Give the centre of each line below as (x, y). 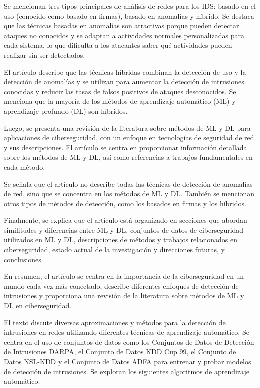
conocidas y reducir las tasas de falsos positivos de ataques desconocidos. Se (120, 91)
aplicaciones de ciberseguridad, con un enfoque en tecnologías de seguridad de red (129, 138)
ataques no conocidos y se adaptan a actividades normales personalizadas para (124, 35)
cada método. (25, 167)
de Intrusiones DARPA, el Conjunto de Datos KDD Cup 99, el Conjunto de (120, 352)
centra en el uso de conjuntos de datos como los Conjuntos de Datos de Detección (129, 342)
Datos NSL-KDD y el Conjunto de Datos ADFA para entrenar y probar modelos (128, 361)
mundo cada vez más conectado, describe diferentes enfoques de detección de (121, 286)
